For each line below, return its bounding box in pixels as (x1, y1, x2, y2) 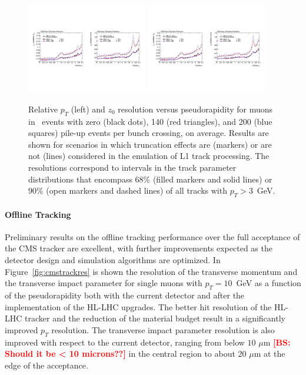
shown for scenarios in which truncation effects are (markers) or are (28, 138, 272, 150)
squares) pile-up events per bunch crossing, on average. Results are (28, 127, 269, 139)
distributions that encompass (28, 172, 132, 185)
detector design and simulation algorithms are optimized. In (5, 253, 221, 266)
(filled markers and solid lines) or (152, 172, 272, 185)
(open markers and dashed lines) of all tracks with (46, 184, 227, 197)
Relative (28, 102, 58, 115)
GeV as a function (236, 277, 301, 289)
